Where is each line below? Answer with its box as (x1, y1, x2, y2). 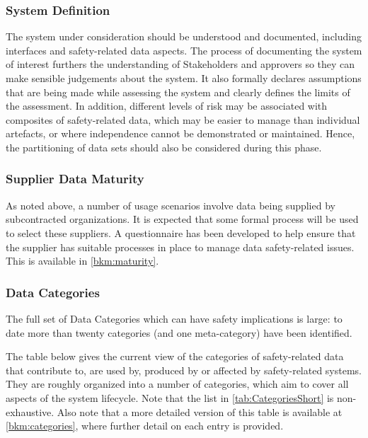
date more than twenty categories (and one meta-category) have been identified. (6, 325, 352, 340)
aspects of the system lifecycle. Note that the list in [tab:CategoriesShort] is (6, 390, 334, 405)
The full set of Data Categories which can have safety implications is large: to (6, 311, 343, 325)
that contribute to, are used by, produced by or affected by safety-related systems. (6, 362, 362, 377)
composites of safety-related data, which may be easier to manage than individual (6, 112, 360, 127)
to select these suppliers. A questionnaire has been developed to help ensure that (6, 225, 356, 240)
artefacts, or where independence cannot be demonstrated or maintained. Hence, (6, 126, 355, 141)
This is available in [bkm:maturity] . (6, 253, 159, 268)
